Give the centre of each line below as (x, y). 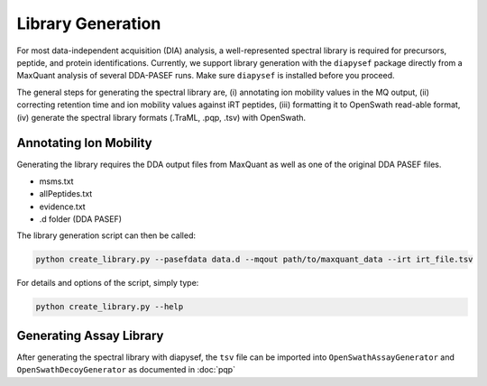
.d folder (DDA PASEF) (80, 219)
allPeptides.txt (66, 194)
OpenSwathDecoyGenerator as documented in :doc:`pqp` (126, 370)
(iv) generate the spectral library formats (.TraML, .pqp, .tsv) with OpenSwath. (161, 117)
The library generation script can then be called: (106, 235)
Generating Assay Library (90, 335)
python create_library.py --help (110, 307)
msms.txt (56, 181)
